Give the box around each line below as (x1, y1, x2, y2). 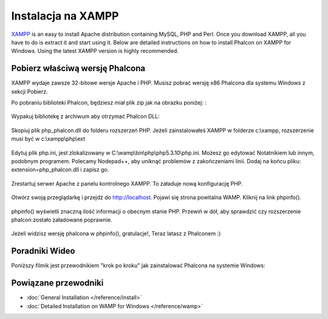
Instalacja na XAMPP (11, 9, 119, 23)
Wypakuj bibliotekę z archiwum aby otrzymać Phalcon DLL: (11, 113, 160, 120)
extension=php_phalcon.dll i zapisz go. (11, 166, 109, 174)
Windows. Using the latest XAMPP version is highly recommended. (11, 47, 179, 55)
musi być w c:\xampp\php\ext (11, 135, 86, 142)
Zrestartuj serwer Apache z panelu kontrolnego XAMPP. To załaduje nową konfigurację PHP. (11, 180, 243, 187)
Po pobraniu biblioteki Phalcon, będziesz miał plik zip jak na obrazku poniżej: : (11, 99, 207, 107)
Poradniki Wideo (11, 246, 75, 256)
